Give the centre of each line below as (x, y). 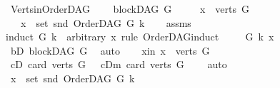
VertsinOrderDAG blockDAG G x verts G (130, 9)
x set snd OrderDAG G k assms (106, 22)
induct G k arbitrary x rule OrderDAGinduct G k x (140, 37)
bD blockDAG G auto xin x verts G (110, 50)
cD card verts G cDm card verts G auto (119, 64)
